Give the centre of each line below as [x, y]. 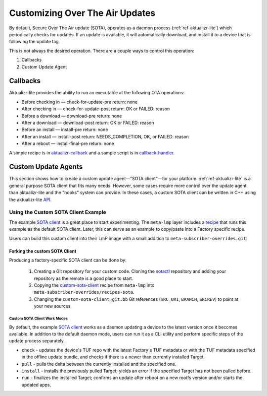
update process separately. [37, 341]
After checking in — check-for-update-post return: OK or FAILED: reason [96, 109]
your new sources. [53, 306]
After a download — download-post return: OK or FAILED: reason [88, 123]
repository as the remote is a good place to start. [84, 278]
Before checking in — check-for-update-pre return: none [80, 102]
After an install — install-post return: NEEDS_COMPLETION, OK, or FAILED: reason [105, 136]
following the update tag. [35, 42]
